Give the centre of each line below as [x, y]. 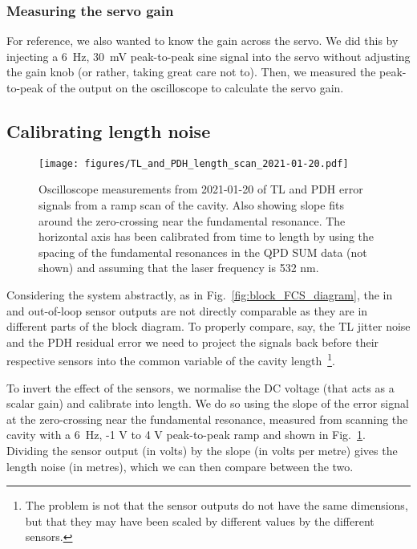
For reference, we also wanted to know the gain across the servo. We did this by [202, 41]
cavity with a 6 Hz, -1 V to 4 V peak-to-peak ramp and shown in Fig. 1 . [186, 435]
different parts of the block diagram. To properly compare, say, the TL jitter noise [208, 326]
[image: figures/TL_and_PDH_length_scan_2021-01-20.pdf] [194, 163]
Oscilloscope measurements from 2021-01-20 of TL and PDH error [201, 189]
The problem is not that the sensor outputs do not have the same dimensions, [217, 505]
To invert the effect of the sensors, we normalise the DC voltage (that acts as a [200, 387]
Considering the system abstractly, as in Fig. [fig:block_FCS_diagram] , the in [200, 295]
